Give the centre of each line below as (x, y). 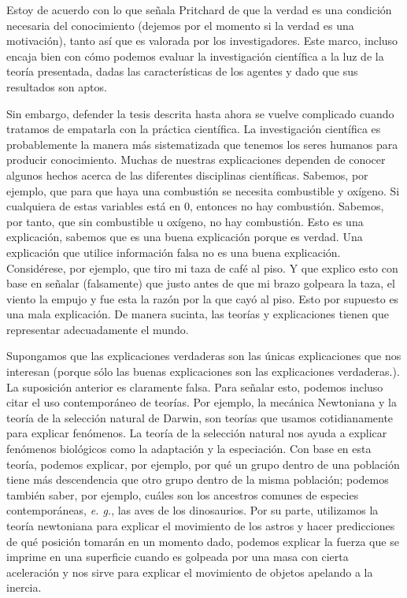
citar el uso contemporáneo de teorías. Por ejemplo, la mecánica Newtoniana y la (202, 402)
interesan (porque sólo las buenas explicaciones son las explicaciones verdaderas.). (203, 371)
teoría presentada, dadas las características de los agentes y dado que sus (182, 71)
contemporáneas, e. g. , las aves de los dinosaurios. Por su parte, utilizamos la (192, 510)
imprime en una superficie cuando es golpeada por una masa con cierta (178, 557)
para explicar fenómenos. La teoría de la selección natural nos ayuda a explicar (197, 433)
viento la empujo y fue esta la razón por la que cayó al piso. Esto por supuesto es (203, 298)
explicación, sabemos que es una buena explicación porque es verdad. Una (185, 237)
